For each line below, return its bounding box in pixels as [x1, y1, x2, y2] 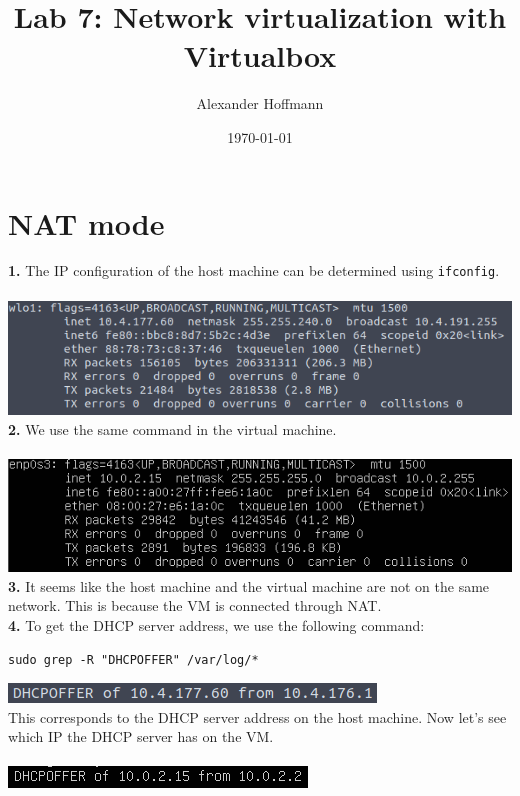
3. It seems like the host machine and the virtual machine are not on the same [8, 575, 490, 596]
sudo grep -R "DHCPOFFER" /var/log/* [8, 652, 259, 667]
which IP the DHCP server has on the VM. [8, 726, 274, 747]
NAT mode [8, 202, 165, 243]
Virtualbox [183, 35, 337, 76]
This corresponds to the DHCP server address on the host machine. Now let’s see [8, 706, 507, 727]
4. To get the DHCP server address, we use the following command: [8, 614, 425, 635]
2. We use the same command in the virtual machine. [8, 419, 337, 439]
